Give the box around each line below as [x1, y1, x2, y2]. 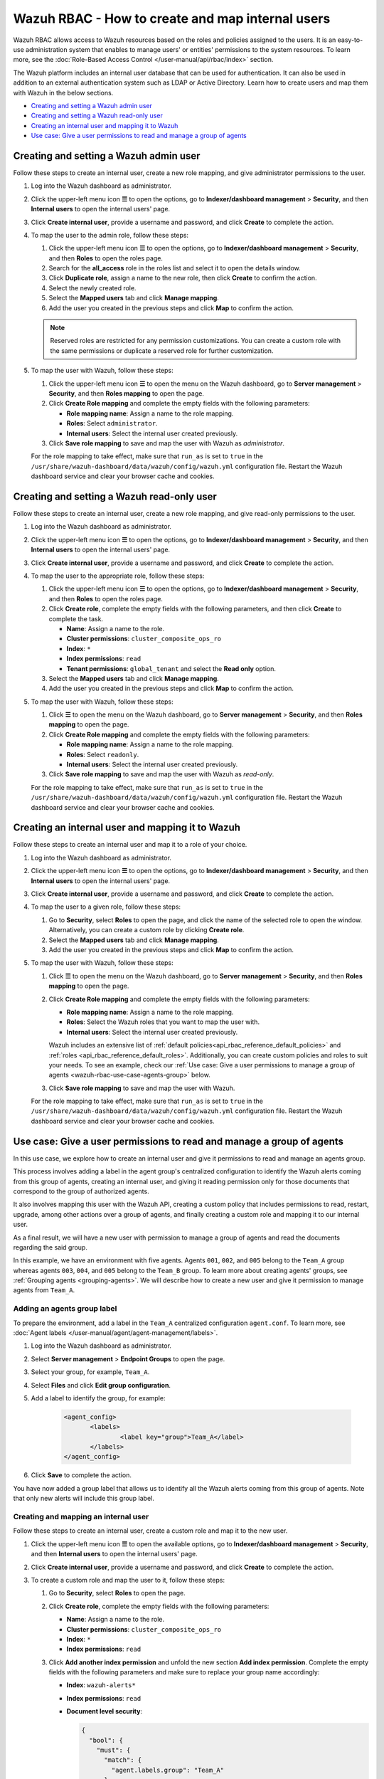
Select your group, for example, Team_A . [31, 1368, 150, 1376]
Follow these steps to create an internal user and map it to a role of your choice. [13, 840, 247, 849]
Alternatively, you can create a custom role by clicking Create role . [48, 926, 245, 934]
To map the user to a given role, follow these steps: [31, 902, 181, 911]
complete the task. [48, 614, 103, 623]
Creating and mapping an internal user [13, 1512, 149, 1522]
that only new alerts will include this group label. [13, 1494, 154, 1503]
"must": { [96, 1746, 131, 1754]
